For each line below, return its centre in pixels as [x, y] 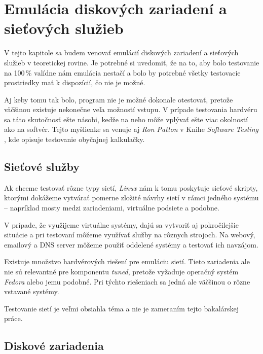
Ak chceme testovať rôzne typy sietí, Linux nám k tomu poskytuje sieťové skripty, [131, 187]
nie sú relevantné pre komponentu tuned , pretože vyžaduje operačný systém [121, 272]
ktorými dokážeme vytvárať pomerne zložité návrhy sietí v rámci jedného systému [131, 198]
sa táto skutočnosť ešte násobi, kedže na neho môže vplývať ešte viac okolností [126, 119]
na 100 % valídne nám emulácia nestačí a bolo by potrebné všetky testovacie [122, 72]
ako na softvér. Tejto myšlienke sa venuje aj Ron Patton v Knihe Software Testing [131, 129]
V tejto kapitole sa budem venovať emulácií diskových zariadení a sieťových [121, 52]
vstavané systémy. [32, 291]
